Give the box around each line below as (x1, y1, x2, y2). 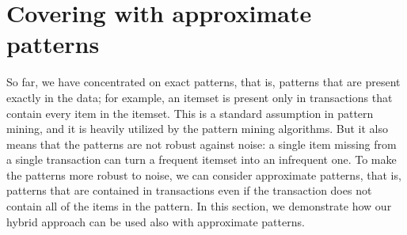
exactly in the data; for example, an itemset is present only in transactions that (6, 89, 393, 105)
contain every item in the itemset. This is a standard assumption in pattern (6, 104, 374, 121)
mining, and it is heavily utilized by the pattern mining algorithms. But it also (6, 120, 388, 137)
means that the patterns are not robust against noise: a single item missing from (6, 135, 397, 152)
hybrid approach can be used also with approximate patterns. (6, 213, 305, 229)
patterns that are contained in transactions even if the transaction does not (6, 182, 372, 199)
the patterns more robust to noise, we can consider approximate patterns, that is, (6, 166, 401, 183)
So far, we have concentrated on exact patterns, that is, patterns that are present (6, 74, 401, 90)
